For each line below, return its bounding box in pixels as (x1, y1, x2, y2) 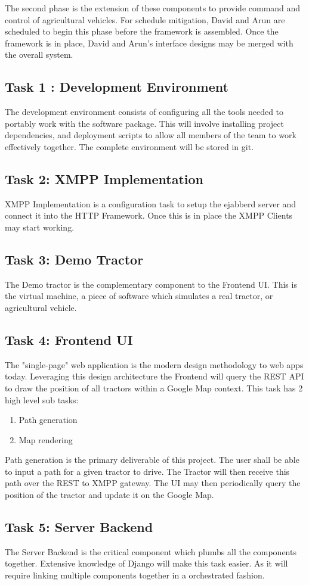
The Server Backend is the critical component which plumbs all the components (5, 545, 296, 558)
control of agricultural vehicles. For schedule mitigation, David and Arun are (5, 13, 285, 26)
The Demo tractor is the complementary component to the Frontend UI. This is (5, 278, 297, 290)
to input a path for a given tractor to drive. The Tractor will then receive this (5, 465, 290, 477)
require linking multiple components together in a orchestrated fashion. (5, 569, 265, 581)
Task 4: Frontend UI (5, 330, 133, 348)
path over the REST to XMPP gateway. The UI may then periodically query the (5, 477, 301, 489)
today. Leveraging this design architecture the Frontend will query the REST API (5, 370, 304, 382)
